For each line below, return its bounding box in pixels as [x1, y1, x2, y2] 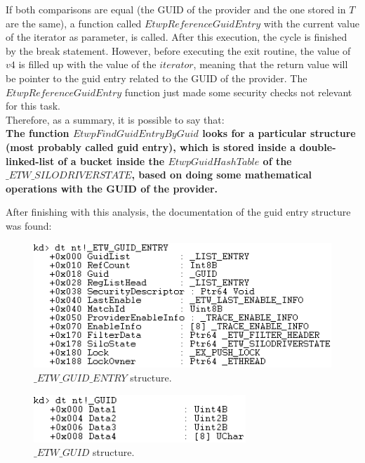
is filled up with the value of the [18, 57, 157, 72]
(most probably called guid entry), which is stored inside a [6, 139, 296, 154]
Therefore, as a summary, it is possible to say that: [6, 112, 225, 126]
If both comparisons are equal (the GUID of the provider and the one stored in [6, 2, 346, 16]
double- [299, 139, 336, 154]
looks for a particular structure [202, 126, 356, 141]
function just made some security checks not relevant [124, 84, 352, 99]
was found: [6, 218, 52, 233]
